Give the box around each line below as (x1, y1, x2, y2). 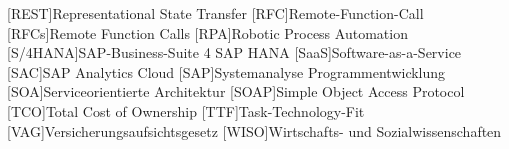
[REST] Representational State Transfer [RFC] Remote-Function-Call (7, 3, 424, 23)
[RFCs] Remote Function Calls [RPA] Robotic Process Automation (7, 22, 408, 43)
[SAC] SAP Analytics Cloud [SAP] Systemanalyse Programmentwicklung (7, 61, 446, 82)
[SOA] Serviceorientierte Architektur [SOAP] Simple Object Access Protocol (7, 81, 465, 102)
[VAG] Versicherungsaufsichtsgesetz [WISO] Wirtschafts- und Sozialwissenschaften (7, 120, 502, 141)
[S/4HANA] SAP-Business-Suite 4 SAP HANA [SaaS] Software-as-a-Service (7, 42, 462, 63)
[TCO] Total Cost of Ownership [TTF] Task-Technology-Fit (7, 100, 365, 121)
